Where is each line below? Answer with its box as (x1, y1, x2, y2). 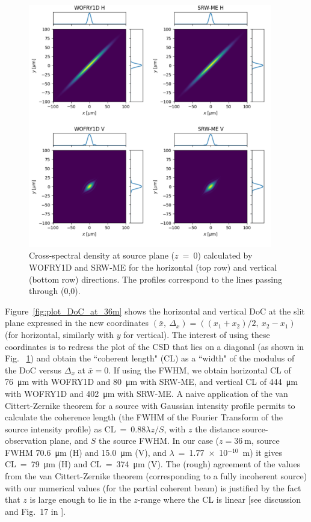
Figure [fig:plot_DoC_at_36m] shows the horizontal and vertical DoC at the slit (5, 304, 305, 317)
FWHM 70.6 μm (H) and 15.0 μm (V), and (5, 446, 167, 458)
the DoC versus (5, 363, 62, 376)
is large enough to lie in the (29, 493, 131, 506)
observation (5, 434, 47, 447)
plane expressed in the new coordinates (5, 316, 149, 329)
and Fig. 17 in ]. (5, 505, 66, 517)
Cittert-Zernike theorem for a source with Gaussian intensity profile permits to (5, 399, 295, 411)
